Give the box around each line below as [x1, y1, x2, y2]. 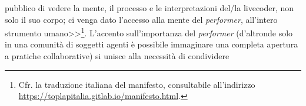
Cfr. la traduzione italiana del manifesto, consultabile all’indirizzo [18, 78, 255, 90]
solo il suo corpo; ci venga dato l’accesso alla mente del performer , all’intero [5, 13, 278, 25]
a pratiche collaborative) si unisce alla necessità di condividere [5, 50, 229, 62]
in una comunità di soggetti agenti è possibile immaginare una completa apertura [5, 38, 298, 50]
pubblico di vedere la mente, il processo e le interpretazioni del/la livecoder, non [5, 2, 294, 13]
